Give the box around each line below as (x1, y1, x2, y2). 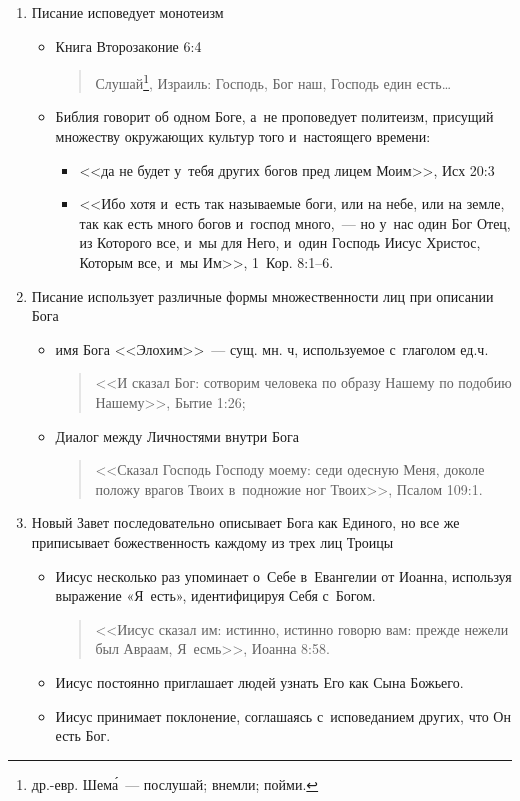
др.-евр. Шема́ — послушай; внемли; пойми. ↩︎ (31, 773, 319, 794)
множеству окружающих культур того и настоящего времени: (55, 126, 431, 147)
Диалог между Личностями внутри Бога (55, 425, 299, 446)
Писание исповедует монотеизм (31, 2, 224, 22)
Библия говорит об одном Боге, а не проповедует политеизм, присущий (55, 106, 494, 127)
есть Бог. (55, 725, 111, 746)
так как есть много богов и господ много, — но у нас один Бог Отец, (79, 212, 511, 233)
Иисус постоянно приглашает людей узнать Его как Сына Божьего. (55, 671, 464, 692)
